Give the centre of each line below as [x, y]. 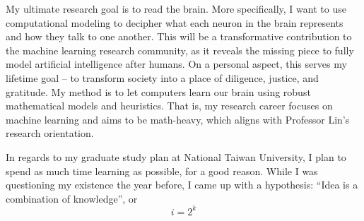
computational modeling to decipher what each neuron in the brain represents [175, 22]
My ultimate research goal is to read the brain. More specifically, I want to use [176, 8]
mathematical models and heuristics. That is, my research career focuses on [169, 106]
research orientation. [50, 133]
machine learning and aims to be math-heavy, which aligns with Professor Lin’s [178, 119]
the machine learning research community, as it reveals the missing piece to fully [180, 50]
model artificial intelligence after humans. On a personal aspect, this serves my [176, 64]
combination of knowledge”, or [72, 198]
